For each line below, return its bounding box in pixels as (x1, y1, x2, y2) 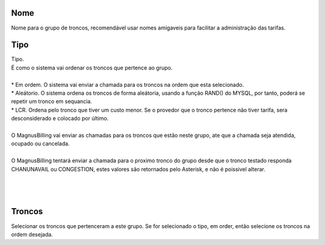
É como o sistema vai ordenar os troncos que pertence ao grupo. (11, 64, 173, 71)
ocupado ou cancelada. (11, 140, 70, 147)
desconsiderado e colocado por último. (11, 115, 109, 122)
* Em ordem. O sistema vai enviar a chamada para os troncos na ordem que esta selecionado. (11, 81, 244, 88)
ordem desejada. (11, 231, 54, 238)
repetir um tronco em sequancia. (11, 98, 93, 105)
